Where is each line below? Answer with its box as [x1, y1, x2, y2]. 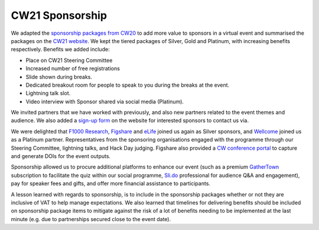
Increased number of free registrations [25, 65, 121, 72]
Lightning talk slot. [25, 90, 71, 97]
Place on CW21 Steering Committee [25, 57, 113, 64]
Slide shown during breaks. [25, 73, 93, 80]
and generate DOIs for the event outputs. [11, 153, 111, 160]
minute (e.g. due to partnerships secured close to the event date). [11, 215, 171, 222]
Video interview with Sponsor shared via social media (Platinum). [25, 98, 184, 105]
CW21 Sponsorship [11, 9, 108, 22]
